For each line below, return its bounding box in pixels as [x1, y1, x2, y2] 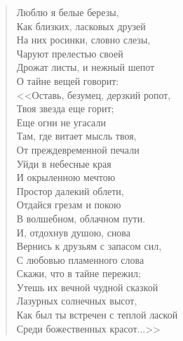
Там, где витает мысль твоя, [16, 128, 137, 143]
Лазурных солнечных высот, [16, 293, 137, 308]
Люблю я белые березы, [16, 5, 119, 19]
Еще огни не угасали [16, 114, 106, 129]
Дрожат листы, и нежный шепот [16, 60, 155, 74]
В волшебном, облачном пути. [16, 210, 146, 225]
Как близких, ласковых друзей [16, 18, 146, 33]
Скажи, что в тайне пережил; [16, 266, 141, 281]
